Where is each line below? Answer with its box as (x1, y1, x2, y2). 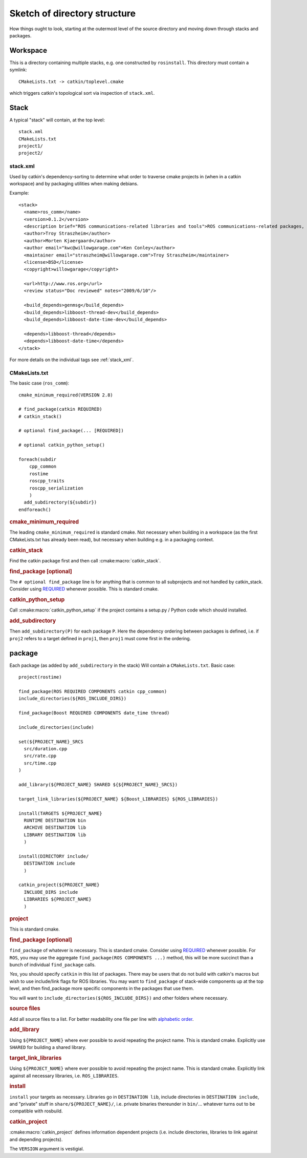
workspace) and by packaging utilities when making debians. (9, 181, 139, 187)
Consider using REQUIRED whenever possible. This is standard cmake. (9, 586, 159, 592)
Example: (9, 190, 29, 196)
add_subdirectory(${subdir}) (24, 499, 97, 506)
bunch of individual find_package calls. (9, 962, 96, 968)
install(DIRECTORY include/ (18, 853, 89, 859)
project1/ (18, 143, 43, 149)
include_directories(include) (18, 724, 95, 730)
